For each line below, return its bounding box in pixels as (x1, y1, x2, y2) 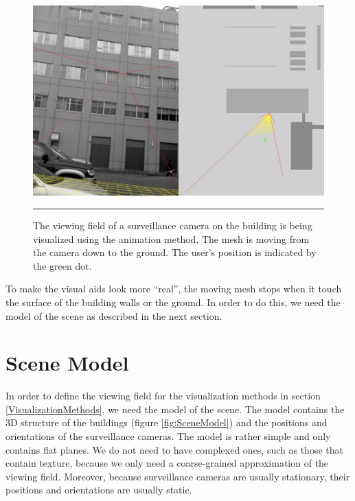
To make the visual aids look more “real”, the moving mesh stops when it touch (5, 281, 342, 296)
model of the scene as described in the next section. (5, 308, 222, 323)
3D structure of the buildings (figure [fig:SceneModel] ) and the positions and (5, 415, 328, 430)
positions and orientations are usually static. (5, 482, 192, 497)
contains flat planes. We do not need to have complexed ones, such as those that (5, 442, 343, 456)
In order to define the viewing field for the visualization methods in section (5, 388, 321, 403)
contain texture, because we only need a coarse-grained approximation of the (5, 456, 329, 470)
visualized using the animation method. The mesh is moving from (33, 231, 310, 246)
